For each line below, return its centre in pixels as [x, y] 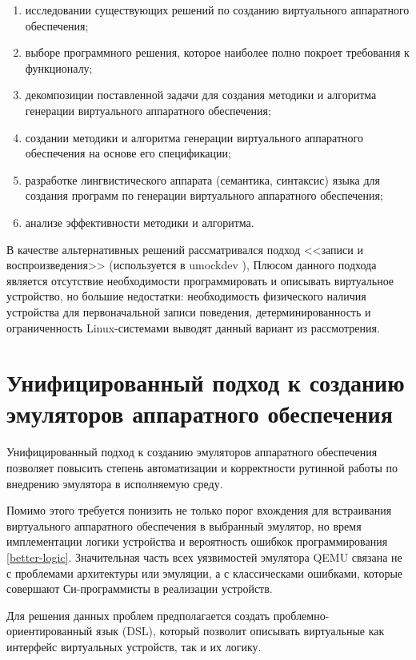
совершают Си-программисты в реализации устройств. [140, 588]
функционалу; [59, 68]
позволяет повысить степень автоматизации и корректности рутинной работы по [202, 467]
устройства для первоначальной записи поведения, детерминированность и [189, 311]
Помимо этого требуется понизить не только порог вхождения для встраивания [199, 510]
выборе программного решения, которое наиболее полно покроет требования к [217, 52]
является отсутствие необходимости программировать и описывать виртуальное [200, 280]
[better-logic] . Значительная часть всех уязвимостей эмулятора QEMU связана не [204, 557]
